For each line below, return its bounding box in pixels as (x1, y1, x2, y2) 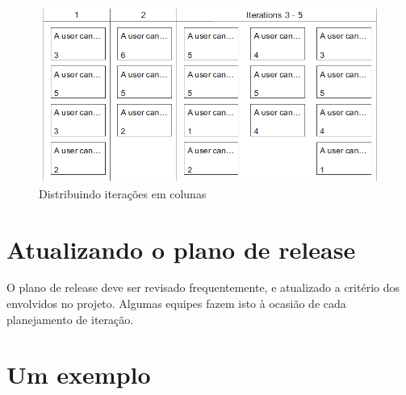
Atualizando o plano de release (6, 232, 356, 265)
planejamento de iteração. (6, 310, 134, 327)
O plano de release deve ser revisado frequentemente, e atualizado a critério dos (6, 279, 400, 296)
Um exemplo (6, 358, 151, 391)
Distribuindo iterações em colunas (39, 185, 207, 202)
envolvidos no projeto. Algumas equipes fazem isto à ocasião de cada (6, 295, 346, 312)
